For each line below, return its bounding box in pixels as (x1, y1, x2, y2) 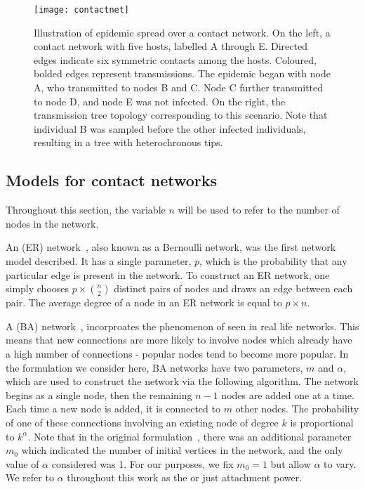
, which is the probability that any (199, 253, 347, 268)
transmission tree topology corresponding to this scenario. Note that (34, 107, 328, 122)
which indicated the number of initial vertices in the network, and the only (21, 443, 343, 457)
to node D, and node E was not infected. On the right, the (34, 93, 286, 108)
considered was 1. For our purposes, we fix (51, 456, 234, 471)
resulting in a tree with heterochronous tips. (34, 135, 223, 150)
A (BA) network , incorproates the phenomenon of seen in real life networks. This (6, 318, 359, 333)
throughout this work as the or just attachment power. (67, 470, 303, 485)
